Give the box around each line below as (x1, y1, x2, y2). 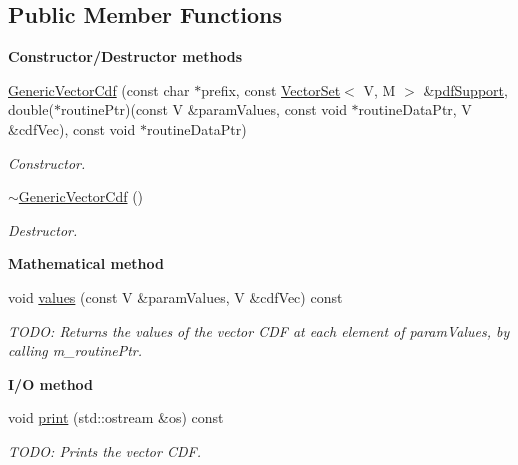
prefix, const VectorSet (201, 79, 341, 100)
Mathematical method (8, 253, 164, 274)
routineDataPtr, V (358, 99, 472, 120)
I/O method (8, 373, 94, 394)
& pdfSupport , (423, 79, 508, 100)
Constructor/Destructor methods (8, 46, 243, 67)
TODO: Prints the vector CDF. (8, 440, 201, 461)
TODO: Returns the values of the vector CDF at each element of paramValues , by (8, 320, 510, 341)
